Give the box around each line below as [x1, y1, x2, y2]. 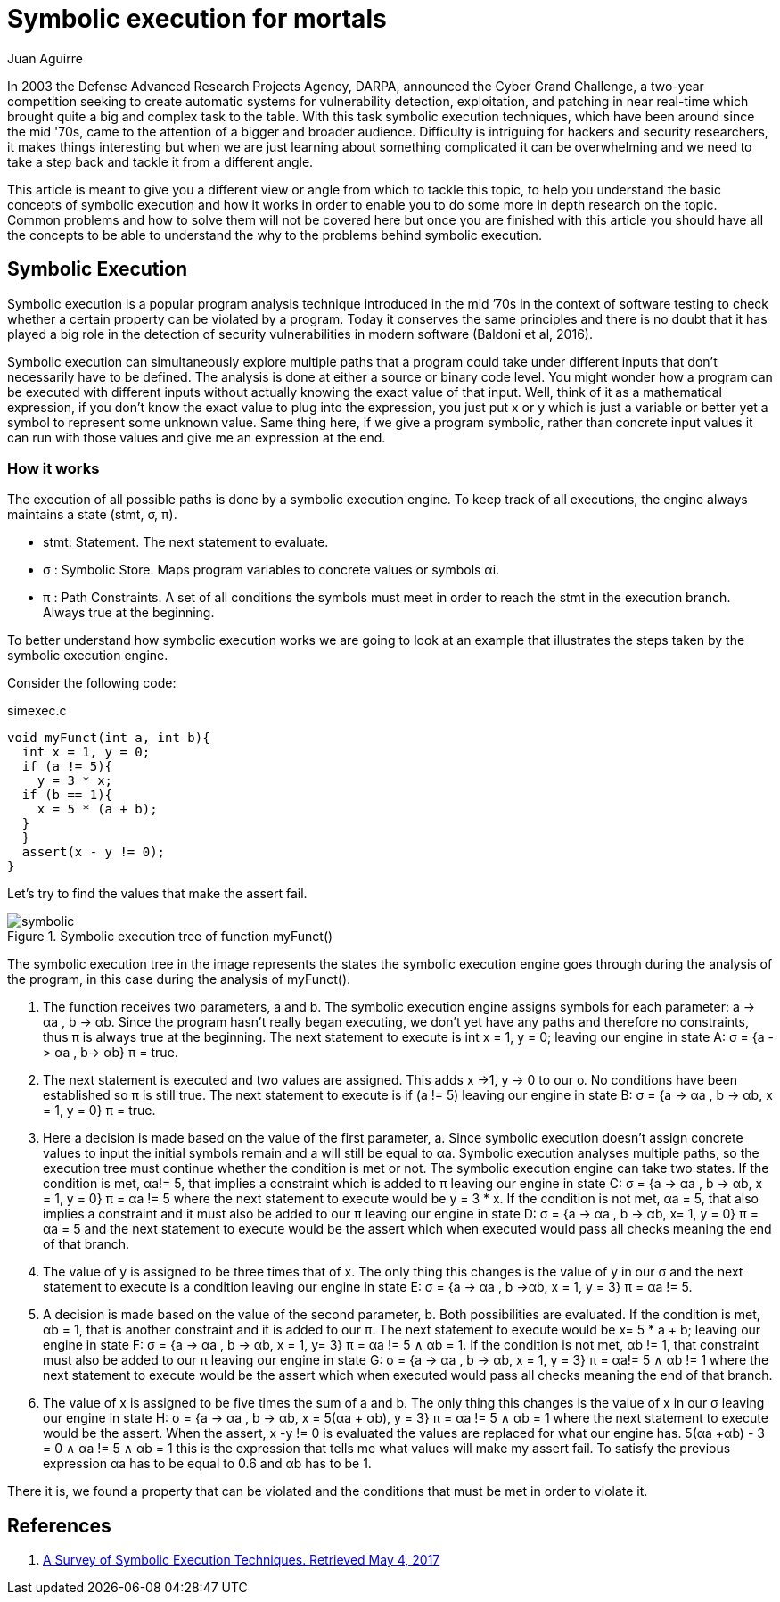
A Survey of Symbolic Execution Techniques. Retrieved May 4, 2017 [43, 1552, 440, 1568]
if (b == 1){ [21, 788, 113, 803]
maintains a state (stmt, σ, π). [7, 507, 177, 523]
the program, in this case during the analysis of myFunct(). [7, 971, 351, 987]
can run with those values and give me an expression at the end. [7, 429, 386, 445]
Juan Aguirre [7, 50, 83, 66]
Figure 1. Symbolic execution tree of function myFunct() [7, 929, 333, 945]
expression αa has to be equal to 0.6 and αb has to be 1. [43, 1456, 372, 1472]
